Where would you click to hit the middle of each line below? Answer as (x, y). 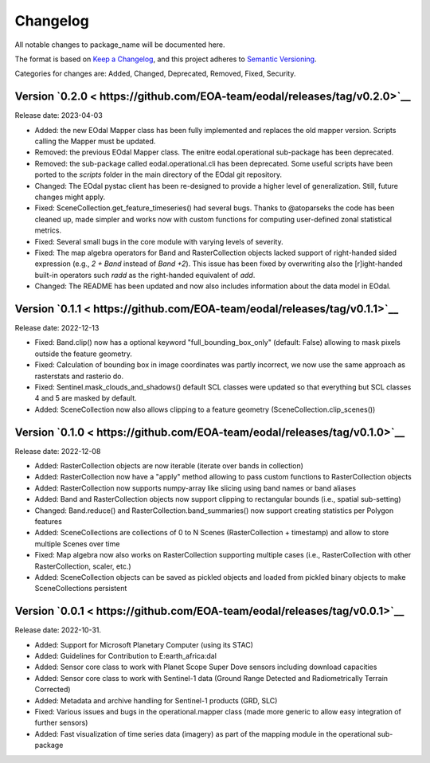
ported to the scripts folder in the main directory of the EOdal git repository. (158, 174)
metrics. (48, 230)
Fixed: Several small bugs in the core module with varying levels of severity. (159, 241)
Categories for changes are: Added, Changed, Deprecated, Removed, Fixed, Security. (155, 74)
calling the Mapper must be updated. (95, 141)
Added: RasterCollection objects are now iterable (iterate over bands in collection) (169, 466)
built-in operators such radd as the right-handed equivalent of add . (145, 275)
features (49, 521)
